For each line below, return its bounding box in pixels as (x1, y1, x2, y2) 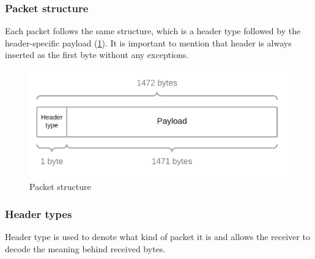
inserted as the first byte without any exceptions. (5, 48, 189, 61)
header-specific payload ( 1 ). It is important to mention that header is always (5, 36, 292, 49)
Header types (5, 206, 72, 221)
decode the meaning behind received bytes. (5, 242, 166, 255)
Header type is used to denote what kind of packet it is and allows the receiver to (5, 230, 310, 243)
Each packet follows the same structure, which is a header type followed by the (5, 24, 301, 37)
